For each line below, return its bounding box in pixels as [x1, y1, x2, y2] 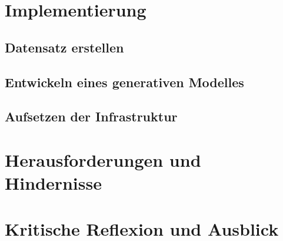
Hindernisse [5, 171, 102, 195]
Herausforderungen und [5, 147, 201, 171]
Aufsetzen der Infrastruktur [5, 107, 178, 126]
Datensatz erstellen [5, 38, 124, 56]
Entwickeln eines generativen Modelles [5, 72, 244, 91]
